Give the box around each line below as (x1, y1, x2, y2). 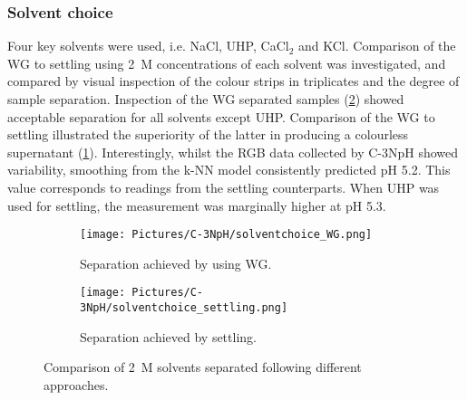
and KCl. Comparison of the (297, 36, 456, 55)
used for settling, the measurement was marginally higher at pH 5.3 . (7, 195, 386, 214)
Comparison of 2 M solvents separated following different (44, 357, 362, 376)
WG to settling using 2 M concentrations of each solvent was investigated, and (7, 53, 446, 72)
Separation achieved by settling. (80, 327, 257, 346)
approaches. (44, 375, 109, 394)
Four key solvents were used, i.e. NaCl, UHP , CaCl (7, 36, 289, 55)
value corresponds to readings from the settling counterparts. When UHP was (7, 177, 440, 196)
